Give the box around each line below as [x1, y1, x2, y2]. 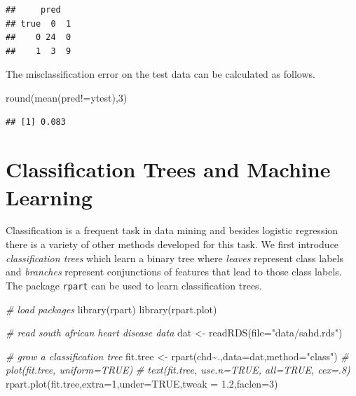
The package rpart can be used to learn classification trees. [6, 278, 262, 292]
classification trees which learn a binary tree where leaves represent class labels [6, 250, 343, 265]
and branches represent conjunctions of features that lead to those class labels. [6, 264, 342, 279]
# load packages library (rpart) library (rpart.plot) [6, 301, 217, 316]
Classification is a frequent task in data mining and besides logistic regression [6, 223, 338, 238]
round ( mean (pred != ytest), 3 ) [6, 90, 128, 104]
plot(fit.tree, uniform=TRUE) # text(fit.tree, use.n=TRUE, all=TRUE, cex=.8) [6, 362, 350, 377]
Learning [6, 182, 93, 211]
